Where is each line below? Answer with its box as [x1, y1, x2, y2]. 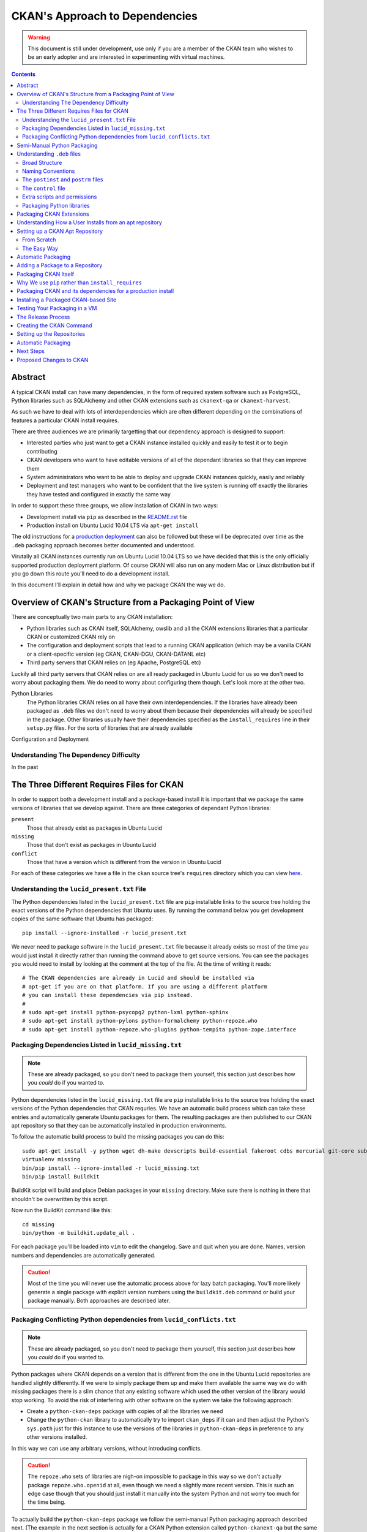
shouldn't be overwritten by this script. [11, 1195, 109, 1202]
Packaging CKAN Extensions [17, 210, 89, 218]
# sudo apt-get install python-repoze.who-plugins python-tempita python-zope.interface [22, 1026, 297, 1033]
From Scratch [22, 236, 56, 243]
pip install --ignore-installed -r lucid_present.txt [22, 929, 187, 936]
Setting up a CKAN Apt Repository [17, 227, 103, 235]
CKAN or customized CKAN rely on [26, 633, 116, 640]
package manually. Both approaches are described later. [28, 1297, 171, 1305]
